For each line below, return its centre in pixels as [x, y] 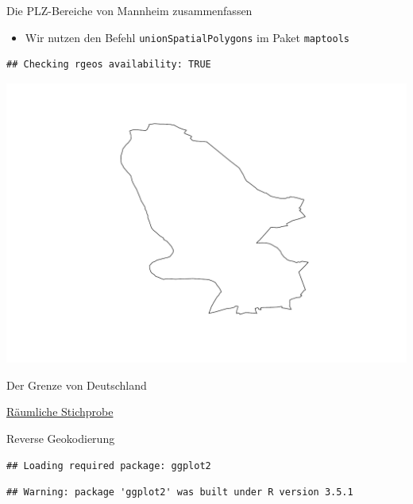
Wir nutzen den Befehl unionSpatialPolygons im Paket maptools [187, 37]
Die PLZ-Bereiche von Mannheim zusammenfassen [129, 10]
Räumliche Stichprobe [60, 412]
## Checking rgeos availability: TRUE [109, 65]
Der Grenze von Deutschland [77, 385]
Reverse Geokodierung [61, 439]
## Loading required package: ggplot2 [109, 466]
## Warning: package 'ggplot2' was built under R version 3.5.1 [180, 492]
